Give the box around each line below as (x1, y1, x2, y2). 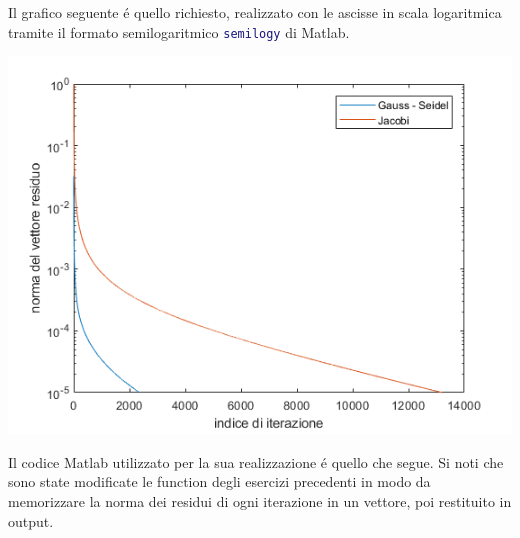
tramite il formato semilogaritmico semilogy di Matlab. (8, 21, 350, 42)
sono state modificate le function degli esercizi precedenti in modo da (8, 471, 431, 492)
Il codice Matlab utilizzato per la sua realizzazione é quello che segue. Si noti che (8, 451, 504, 472)
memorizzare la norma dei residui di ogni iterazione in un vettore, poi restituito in (8, 491, 512, 512)
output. (8, 510, 54, 531)
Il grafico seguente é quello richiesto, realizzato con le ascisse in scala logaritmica (8, 2, 502, 22)
